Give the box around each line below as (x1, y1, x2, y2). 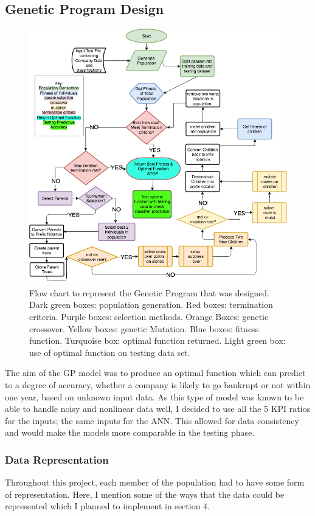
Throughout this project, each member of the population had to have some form (5, 476, 305, 489)
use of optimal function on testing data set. (29, 346, 190, 358)
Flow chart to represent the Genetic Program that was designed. (29, 286, 269, 299)
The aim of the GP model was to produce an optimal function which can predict (5, 366, 306, 379)
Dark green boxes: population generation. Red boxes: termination (29, 298, 273, 311)
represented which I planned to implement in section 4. (5, 500, 210, 512)
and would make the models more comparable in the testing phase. (5, 426, 255, 439)
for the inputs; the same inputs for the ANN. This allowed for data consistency (5, 414, 299, 427)
